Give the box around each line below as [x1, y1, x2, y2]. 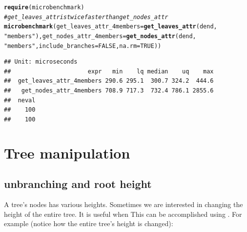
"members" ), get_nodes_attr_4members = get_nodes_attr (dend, [4, 32, 196, 40]
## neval [4, 96, 36, 104]
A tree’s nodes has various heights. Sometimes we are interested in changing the [4, 199, 243, 209]
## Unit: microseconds [4, 58, 78, 66]
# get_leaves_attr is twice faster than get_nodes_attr [4, 13, 168, 21]
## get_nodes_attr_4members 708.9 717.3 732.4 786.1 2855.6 [4, 87, 214, 94]
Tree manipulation [4, 142, 130, 162]
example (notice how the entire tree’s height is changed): [4, 218, 173, 229]
